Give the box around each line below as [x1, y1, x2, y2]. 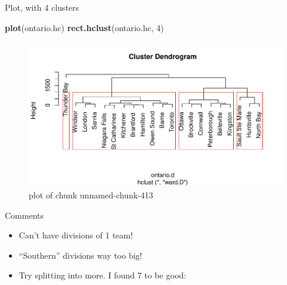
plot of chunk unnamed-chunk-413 [29, 189, 154, 201]
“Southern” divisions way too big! [19, 249, 142, 261]
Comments [5, 209, 44, 221]
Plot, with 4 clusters [5, 1, 80, 13]
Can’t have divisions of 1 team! [19, 229, 133, 241]
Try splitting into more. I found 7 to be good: [19, 269, 187, 281]
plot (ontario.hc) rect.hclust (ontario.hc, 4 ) [5, 21, 164, 33]
